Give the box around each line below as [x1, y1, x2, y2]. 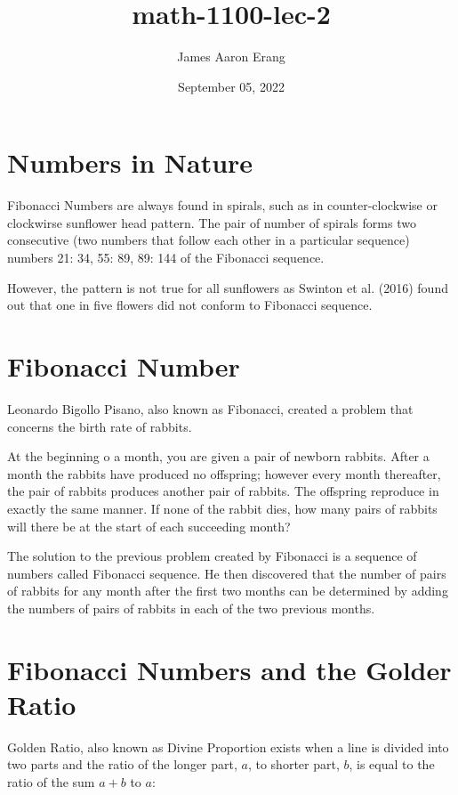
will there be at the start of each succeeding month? [7, 516, 291, 535]
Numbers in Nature [7, 144, 253, 181]
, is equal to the [349, 755, 435, 774]
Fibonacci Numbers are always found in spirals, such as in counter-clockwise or [7, 196, 438, 215]
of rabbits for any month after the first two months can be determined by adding [7, 581, 448, 600]
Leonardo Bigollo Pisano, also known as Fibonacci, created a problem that [7, 399, 414, 418]
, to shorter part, [247, 755, 340, 774]
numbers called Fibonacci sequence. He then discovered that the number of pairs [7, 564, 446, 582]
